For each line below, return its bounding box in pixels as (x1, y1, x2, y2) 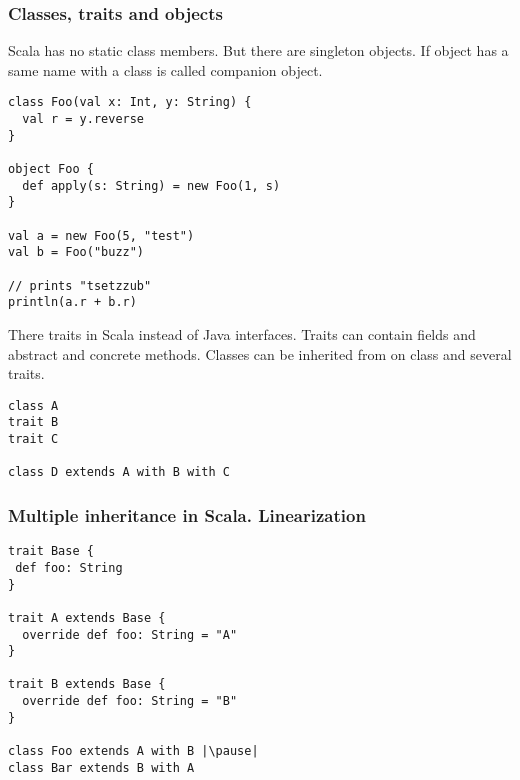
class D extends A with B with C (8, 465, 230, 480)
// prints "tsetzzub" (8, 278, 152, 293)
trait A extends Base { (8, 610, 166, 625)
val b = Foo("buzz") (8, 245, 145, 260)
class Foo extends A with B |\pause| (8, 744, 259, 759)
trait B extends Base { (8, 677, 166, 692)
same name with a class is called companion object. (8, 59, 323, 80)
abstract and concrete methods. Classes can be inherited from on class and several (8, 343, 512, 364)
